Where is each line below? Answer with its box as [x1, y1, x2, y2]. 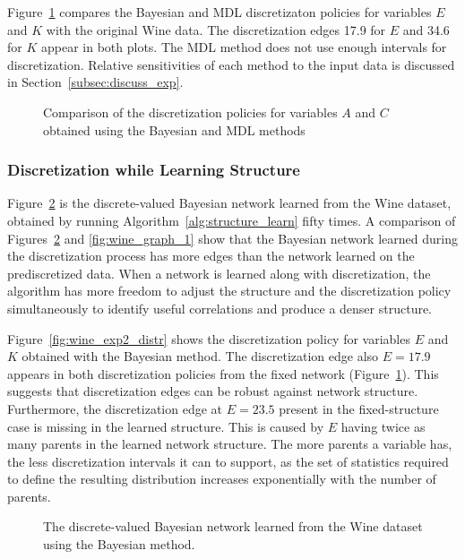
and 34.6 [402, 20, 450, 39]
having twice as [340, 417, 426, 435]
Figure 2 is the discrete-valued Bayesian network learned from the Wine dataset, [7, 193, 452, 212]
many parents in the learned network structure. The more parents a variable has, [7, 434, 452, 453]
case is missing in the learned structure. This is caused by [7, 417, 324, 435]
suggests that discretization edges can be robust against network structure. [7, 382, 418, 400]
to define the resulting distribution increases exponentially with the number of [7, 469, 436, 488]
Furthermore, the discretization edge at [7, 399, 222, 417]
